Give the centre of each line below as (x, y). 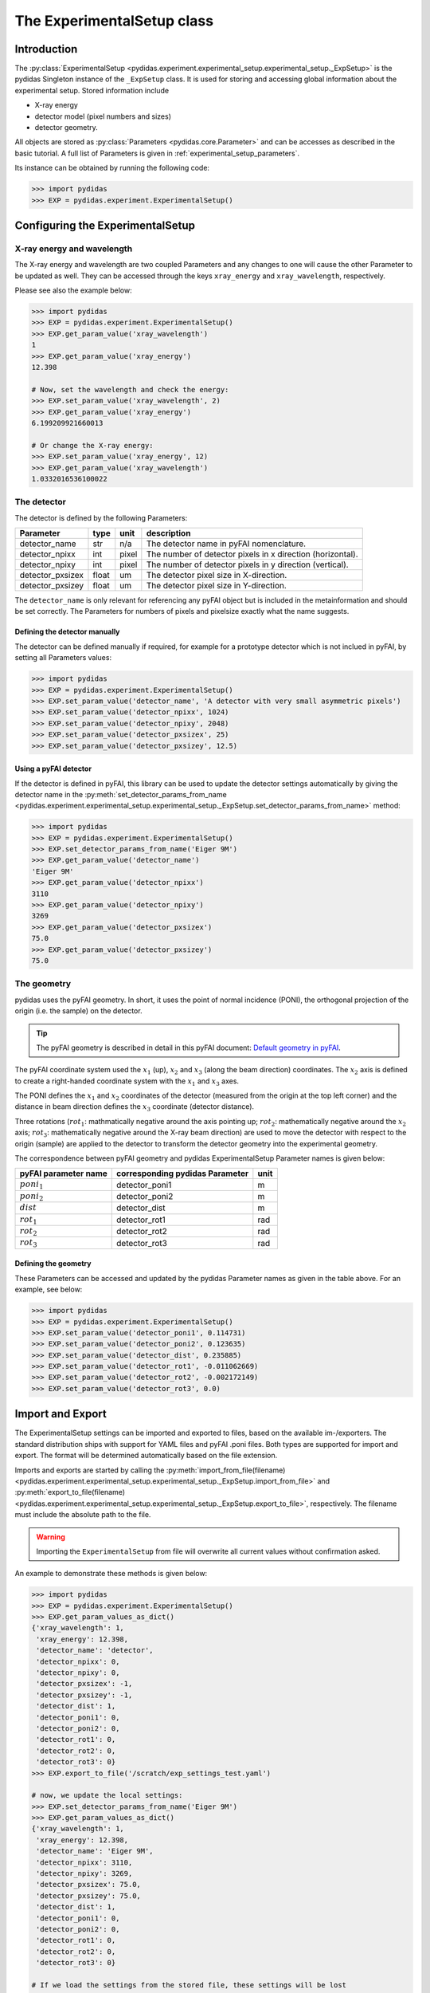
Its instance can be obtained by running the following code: (112, 168)
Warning (51, 1537)
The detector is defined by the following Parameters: (101, 517)
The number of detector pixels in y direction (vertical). (248, 564)
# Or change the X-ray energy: (93, 445)
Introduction (46, 49)
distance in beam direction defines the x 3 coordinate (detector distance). (135, 1108)
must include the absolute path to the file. (83, 1515)
